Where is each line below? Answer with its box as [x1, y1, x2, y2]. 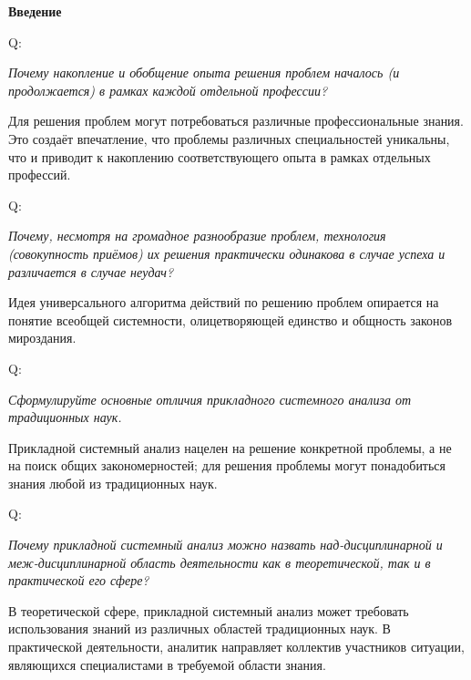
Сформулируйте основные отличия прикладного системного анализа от [8, 389, 412, 408]
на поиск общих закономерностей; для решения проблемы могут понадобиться [8, 456, 446, 475]
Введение [8, 2, 62, 20]
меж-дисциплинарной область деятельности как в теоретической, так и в [8, 552, 431, 572]
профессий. [8, 165, 71, 184]
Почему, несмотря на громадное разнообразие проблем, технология [8, 226, 386, 245]
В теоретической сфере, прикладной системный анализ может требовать [8, 601, 409, 620]
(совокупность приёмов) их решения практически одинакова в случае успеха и [8, 243, 445, 263]
